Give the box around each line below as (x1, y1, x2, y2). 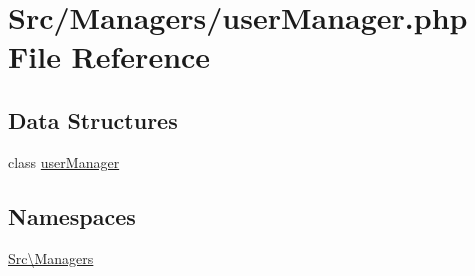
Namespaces (8, 200, 136, 231)
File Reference (8, 36, 211, 77)
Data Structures (8, 104, 178, 135)
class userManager (8, 151, 120, 172)
